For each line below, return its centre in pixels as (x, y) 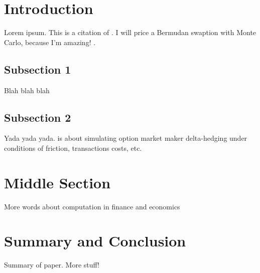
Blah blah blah (27, 90)
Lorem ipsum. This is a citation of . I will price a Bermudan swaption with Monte (130, 32)
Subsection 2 (38, 117)
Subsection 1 (38, 69)
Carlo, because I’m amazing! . (50, 42)
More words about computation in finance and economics (92, 206)
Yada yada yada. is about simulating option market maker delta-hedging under (126, 138)
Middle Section (57, 182)
